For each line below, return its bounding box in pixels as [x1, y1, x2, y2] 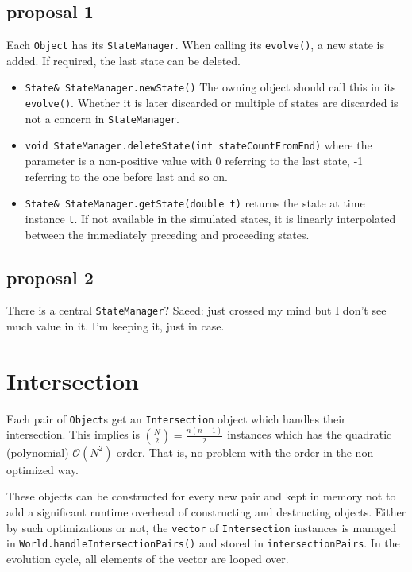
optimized [6, 461, 54, 477]
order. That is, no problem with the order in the [117, 443, 352, 460]
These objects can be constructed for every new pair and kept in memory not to [6, 488, 396, 504]
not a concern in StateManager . [25, 110, 179, 126]
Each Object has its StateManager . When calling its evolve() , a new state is [6, 37, 385, 53]
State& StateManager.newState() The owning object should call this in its [25, 79, 396, 95]
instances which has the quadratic [227, 426, 392, 443]
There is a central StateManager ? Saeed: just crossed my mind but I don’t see [6, 302, 387, 319]
